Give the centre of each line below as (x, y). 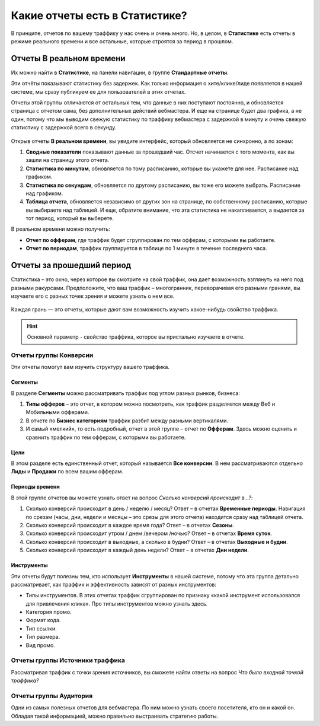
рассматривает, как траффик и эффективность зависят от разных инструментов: (113, 584)
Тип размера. (43, 637)
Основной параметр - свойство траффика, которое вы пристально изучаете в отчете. (136, 337)
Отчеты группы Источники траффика (68, 660)
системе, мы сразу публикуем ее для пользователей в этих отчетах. (98, 91)
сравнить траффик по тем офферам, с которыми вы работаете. (106, 437)
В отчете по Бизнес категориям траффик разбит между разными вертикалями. (127, 421)
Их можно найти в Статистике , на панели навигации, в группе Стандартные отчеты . (120, 72)
